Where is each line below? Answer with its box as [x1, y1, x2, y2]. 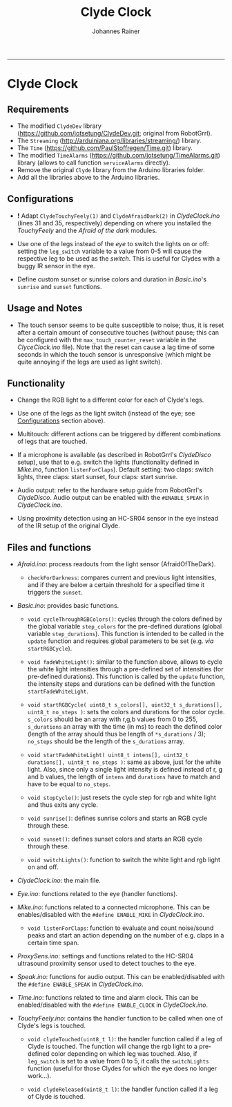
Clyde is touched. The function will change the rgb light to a [27, 1042, 198, 1051]
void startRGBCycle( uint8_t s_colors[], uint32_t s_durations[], [27, 702, 223, 709]
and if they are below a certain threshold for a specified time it [27, 581, 205, 589]
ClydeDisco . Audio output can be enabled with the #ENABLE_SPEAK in [17, 494, 209, 502]
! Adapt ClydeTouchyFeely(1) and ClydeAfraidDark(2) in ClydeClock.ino [17, 212, 220, 220]
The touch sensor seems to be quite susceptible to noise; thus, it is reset [17, 321, 224, 329]
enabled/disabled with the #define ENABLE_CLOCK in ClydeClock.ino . [17, 1001, 209, 1010]
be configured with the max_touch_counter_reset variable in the [17, 335, 197, 344]
